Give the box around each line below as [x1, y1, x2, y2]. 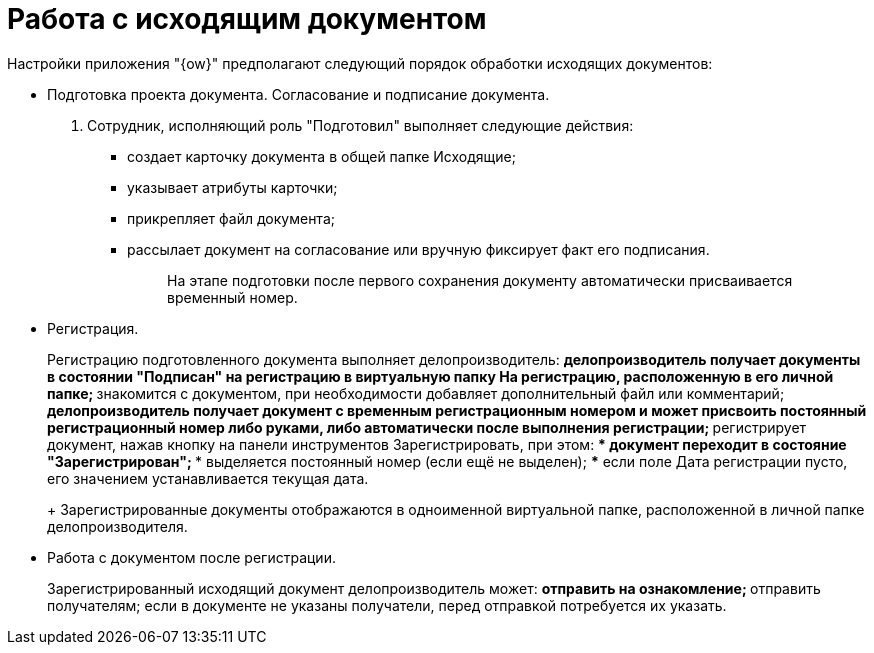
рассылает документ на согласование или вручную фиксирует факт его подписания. [127, 240, 710, 258]
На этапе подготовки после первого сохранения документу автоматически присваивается [167, 271, 793, 289]
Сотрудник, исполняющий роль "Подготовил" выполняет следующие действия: [87, 116, 634, 134]
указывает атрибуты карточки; [127, 178, 338, 196]
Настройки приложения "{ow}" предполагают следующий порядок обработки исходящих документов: [7, 54, 713, 72]
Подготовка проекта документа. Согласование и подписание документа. [47, 85, 550, 103]
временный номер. [167, 288, 298, 306]
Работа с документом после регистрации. [47, 548, 336, 566]
